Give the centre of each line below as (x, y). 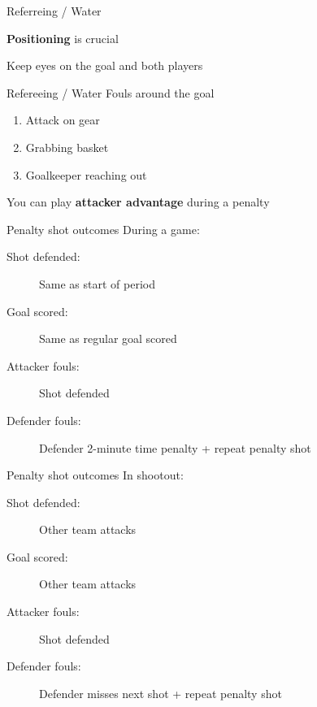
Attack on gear (63, 120)
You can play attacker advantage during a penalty (138, 202)
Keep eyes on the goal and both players (105, 65)
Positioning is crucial (63, 38)
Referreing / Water (54, 11)
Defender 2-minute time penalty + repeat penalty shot (175, 447)
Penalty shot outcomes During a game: (103, 229)
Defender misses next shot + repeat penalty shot (161, 693)
